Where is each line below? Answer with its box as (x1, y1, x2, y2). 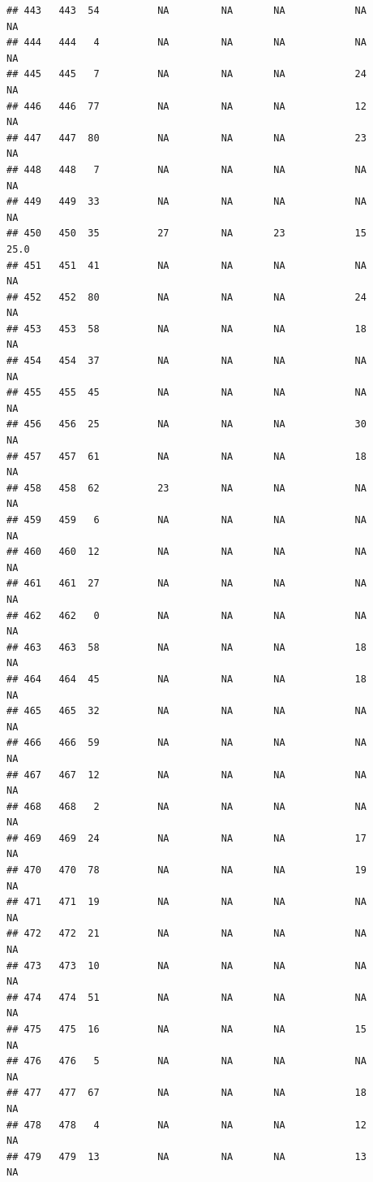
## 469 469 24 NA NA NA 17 (6, 832, 367, 844)
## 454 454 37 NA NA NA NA (6, 355, 367, 367)
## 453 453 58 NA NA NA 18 (6, 323, 367, 335)
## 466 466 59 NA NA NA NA (6, 737, 367, 749)
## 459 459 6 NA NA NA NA (6, 514, 367, 526)
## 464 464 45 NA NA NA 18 (6, 673, 367, 685)
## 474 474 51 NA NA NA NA (6, 991, 367, 1003)
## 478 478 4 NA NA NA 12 (6, 1119, 367, 1131)
